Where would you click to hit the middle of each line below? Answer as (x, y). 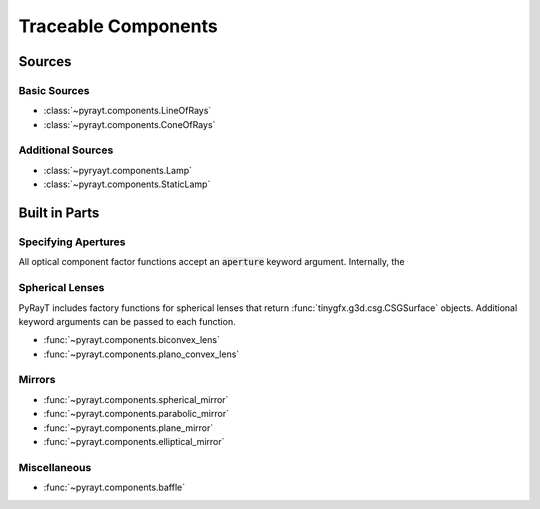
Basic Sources (54, 90)
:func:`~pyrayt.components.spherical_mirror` (136, 399)
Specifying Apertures (72, 242)
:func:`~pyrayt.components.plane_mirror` (128, 427)
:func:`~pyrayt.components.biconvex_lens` (131, 340)
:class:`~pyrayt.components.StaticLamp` (127, 184)
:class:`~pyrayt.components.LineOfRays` (127, 111)
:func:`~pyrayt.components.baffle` (114, 487)
